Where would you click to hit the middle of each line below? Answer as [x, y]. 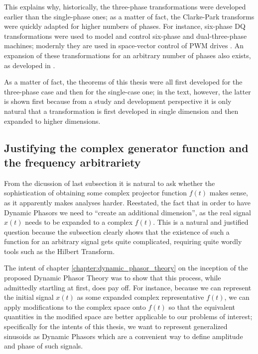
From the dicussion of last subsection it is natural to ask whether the [110, 183]
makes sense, [229, 193]
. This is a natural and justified [201, 222]
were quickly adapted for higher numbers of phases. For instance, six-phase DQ [125, 26]
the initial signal [29, 297]
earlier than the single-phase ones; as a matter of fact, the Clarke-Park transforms [129, 16]
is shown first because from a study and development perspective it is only [118, 101]
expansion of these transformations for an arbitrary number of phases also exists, [128, 55]
